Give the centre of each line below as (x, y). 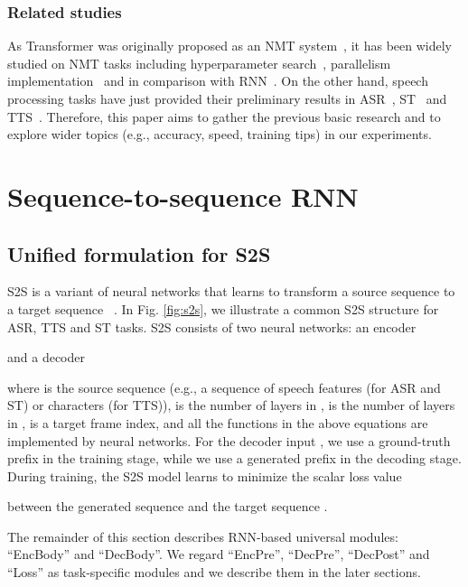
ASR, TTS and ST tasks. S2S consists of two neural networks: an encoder (212, 326)
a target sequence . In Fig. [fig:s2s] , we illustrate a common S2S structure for (223, 308)
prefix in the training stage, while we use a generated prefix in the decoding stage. (234, 458)
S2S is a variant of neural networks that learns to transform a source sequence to (231, 291)
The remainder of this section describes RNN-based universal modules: (203, 536)
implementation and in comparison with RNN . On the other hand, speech (218, 81)
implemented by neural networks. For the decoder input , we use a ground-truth (229, 440)
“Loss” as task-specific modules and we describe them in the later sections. (214, 572)
